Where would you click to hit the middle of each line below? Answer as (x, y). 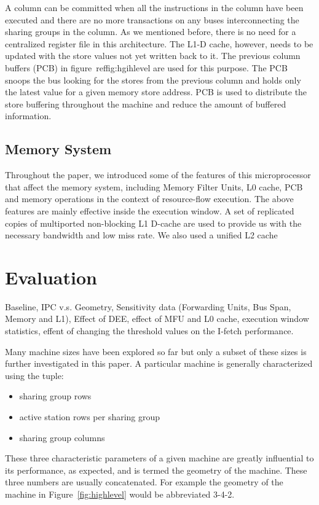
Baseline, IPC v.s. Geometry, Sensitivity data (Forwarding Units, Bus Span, (148, 306)
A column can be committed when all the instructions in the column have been (154, 7)
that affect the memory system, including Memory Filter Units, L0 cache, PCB (154, 186)
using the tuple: (34, 375)
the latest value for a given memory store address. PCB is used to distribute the (156, 92)
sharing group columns (62, 437)
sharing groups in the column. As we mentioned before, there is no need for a (151, 32)
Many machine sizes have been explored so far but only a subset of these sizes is (156, 351)
